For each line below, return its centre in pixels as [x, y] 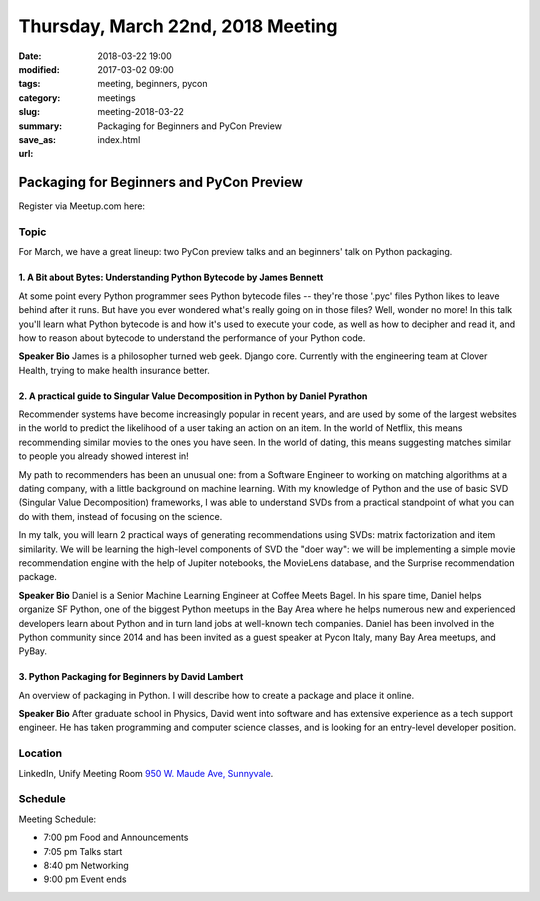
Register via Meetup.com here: [81, 206]
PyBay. [32, 651]
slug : [29, 112]
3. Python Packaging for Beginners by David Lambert [131, 677]
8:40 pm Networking [86, 865]
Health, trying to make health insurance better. [114, 370]
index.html [119, 139]
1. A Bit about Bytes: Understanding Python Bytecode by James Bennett [171, 277]
